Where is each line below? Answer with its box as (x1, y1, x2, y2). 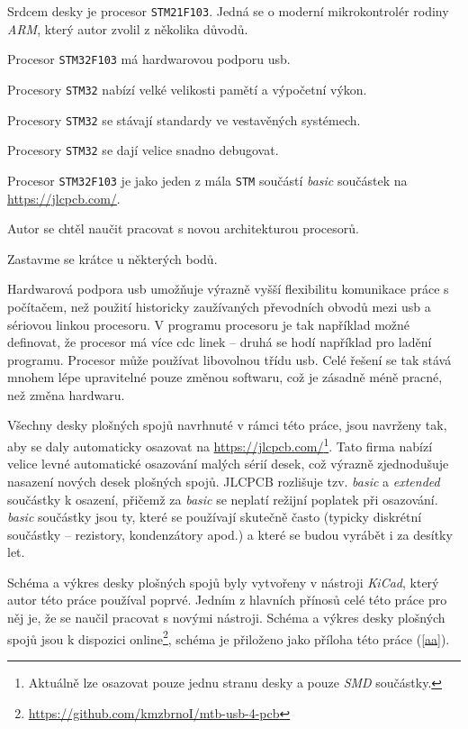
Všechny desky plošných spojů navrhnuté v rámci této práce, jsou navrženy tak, (7, 415, 447, 434)
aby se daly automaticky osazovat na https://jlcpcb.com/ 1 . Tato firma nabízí (7, 434, 433, 455)
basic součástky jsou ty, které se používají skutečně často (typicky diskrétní (7, 507, 422, 526)
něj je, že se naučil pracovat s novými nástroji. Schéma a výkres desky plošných (7, 608, 445, 627)
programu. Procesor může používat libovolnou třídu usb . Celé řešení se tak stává (7, 350, 452, 369)
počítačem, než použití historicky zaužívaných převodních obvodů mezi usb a (7, 296, 431, 315)
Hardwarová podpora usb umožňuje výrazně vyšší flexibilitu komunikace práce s (7, 279, 449, 298)
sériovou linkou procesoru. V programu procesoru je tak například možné (7, 314, 410, 333)
